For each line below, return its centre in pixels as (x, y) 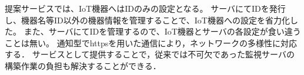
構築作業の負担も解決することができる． (83, 65)
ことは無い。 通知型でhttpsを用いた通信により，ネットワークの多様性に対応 (151, 42)
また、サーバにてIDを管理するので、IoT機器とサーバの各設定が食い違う (162, 31)
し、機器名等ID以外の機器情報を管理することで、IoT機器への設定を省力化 (147, 20)
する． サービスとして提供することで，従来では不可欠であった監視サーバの (150, 54)
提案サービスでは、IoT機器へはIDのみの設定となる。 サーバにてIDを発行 (145, 8)
